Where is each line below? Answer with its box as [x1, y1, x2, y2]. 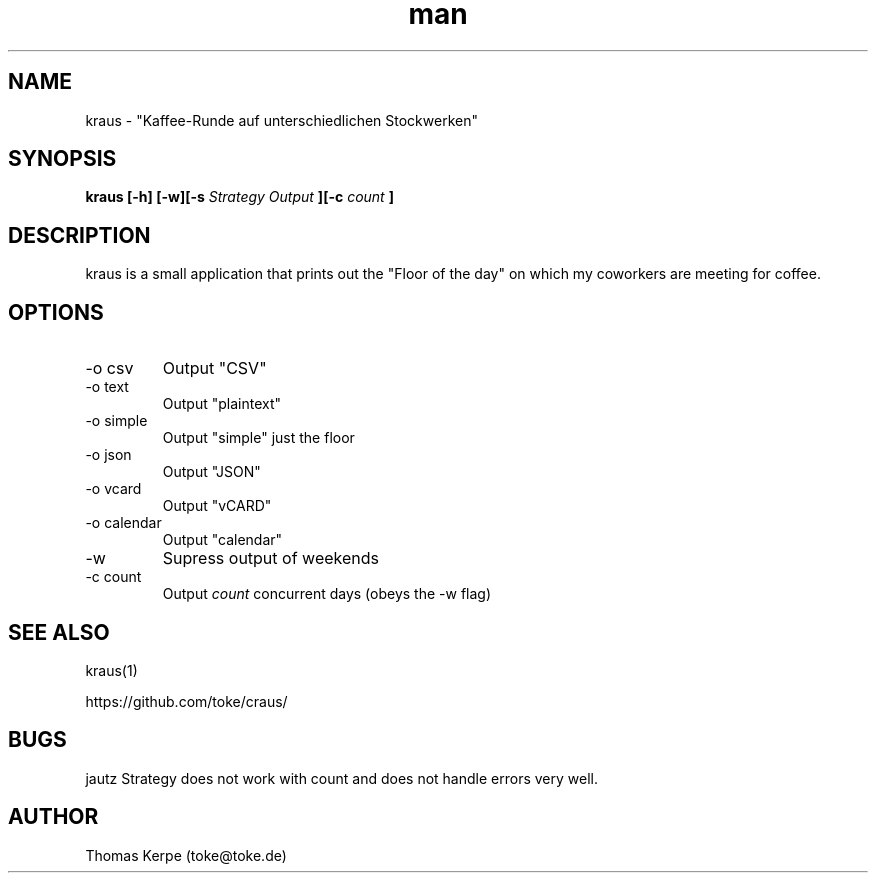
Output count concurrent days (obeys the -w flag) [162, 585, 492, 603]
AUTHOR [8, 804, 99, 830]
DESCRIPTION [8, 222, 151, 248]
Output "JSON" [162, 463, 261, 481]
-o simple [85, 412, 148, 430]
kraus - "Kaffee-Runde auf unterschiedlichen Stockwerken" [85, 111, 478, 129]
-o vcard [85, 480, 142, 498]
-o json [85, 446, 132, 464]
